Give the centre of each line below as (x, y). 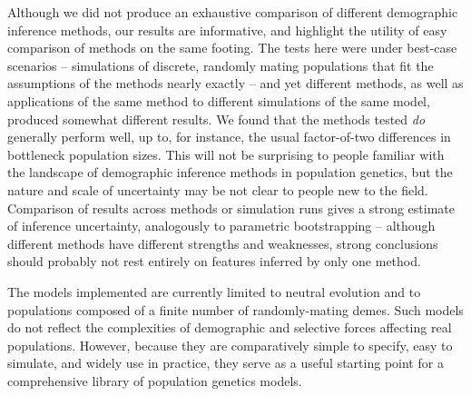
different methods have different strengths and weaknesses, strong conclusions (223, 243)
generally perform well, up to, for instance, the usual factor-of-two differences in (229, 137)
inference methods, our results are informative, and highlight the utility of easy (227, 30)
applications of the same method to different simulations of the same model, (219, 100)
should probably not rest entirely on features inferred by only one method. (214, 261)
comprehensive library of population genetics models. (155, 380)
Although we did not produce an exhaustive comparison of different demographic (233, 12)
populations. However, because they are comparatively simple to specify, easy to (230, 345)
